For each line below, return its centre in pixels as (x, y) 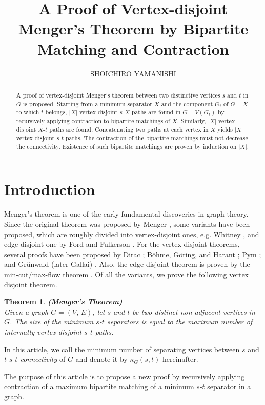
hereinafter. (180, 359)
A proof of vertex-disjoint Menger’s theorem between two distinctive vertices (118, 95)
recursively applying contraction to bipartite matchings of (93, 120)
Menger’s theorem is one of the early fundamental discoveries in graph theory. (126, 214)
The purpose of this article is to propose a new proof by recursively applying (125, 376)
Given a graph (26, 311)
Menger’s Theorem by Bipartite (133, 28)
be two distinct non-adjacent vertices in (194, 311)
